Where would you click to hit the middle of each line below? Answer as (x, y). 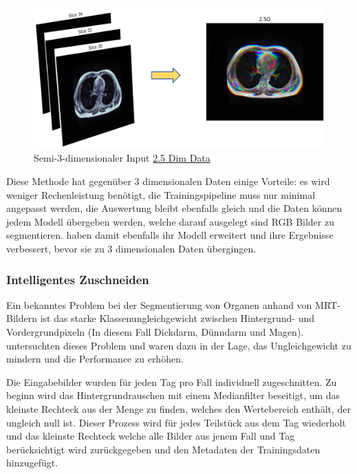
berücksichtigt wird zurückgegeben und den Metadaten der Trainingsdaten (163, 449)
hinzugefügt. (32, 463)
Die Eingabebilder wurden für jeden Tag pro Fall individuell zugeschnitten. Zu (172, 381)
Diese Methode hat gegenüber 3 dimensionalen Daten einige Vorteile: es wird (168, 181)
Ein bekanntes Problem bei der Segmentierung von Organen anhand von (159, 304)
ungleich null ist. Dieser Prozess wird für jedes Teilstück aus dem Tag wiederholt (176, 422)
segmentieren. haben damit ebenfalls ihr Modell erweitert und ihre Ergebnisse (170, 235)
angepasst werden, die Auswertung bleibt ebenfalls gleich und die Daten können (174, 208)
